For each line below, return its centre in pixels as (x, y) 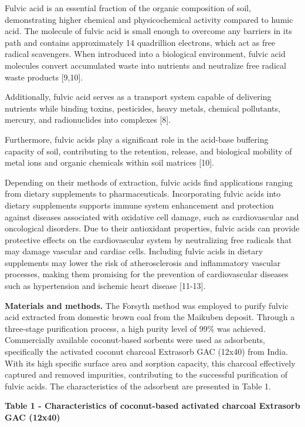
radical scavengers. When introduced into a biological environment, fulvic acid (145, 54)
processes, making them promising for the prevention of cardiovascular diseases (147, 274)
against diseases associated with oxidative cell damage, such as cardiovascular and (152, 216)
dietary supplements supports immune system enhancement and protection (139, 205)
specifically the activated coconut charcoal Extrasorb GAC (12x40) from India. (146, 352)
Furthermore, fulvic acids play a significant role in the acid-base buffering (137, 139)
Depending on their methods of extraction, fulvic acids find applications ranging (149, 182)
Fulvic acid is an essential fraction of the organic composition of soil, (128, 8)
